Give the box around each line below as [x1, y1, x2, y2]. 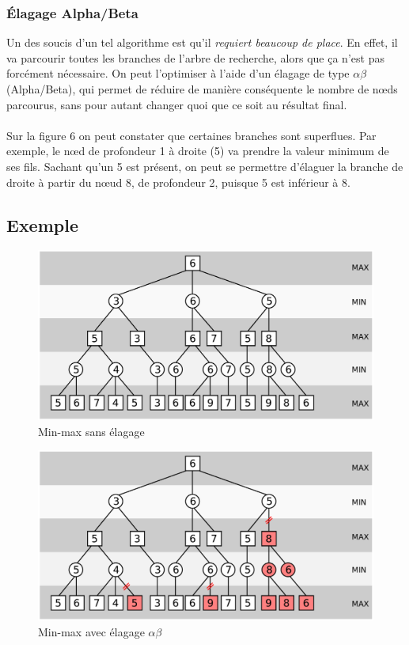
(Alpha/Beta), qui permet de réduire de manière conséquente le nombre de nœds [6, 81, 398, 97]
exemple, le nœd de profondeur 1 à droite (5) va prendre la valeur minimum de [6, 142, 389, 159]
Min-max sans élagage [38, 423, 145, 439]
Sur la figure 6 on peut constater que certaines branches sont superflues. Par [6, 127, 377, 143]
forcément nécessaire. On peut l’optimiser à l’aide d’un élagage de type [6, 65, 350, 82]
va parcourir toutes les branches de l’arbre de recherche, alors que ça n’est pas [6, 49, 384, 66]
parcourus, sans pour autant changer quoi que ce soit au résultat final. [6, 96, 347, 112]
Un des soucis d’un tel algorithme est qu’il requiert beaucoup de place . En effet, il [6, 34, 398, 51]
